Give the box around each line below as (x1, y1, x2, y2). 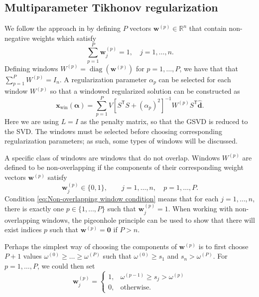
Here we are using (4, 116, 59, 127)
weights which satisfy (32, 32, 97, 43)
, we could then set (37, 261, 95, 271)
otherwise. (120, 284, 151, 292)
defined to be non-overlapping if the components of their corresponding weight (4, 162, 244, 172)
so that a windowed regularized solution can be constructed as (50, 86, 240, 96)
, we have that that (179, 63, 238, 73)
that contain (189, 23, 227, 33)
